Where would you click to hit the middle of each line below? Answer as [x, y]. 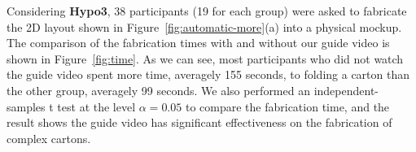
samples [26, 106]
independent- [346, 90]
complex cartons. [49, 138]
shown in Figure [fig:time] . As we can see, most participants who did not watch [205, 58]
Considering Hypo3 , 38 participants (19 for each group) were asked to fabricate [207, 11]
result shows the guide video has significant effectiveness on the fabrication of [199, 122]
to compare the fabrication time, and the [287, 106]
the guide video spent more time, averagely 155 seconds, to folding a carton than [208, 74]
